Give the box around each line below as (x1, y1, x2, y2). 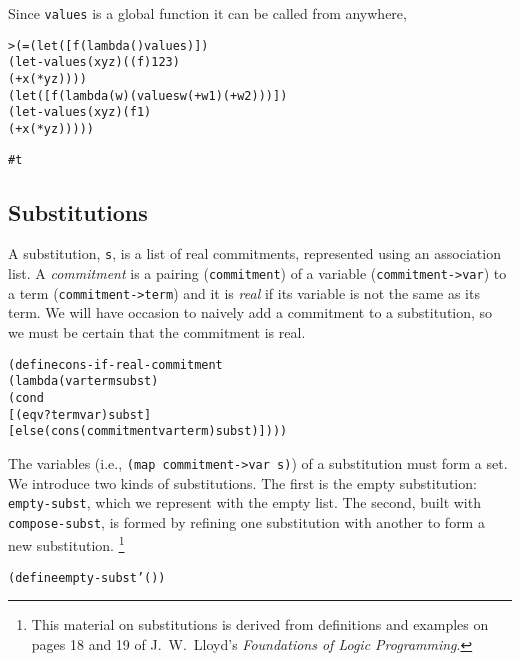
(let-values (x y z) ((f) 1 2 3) (8, 55, 180, 70)
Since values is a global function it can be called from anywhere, (8, 3, 407, 23)
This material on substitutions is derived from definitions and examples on (31, 614, 489, 635)
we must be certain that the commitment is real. (8, 322, 306, 343)
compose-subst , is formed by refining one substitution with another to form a (8, 511, 485, 532)
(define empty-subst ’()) (8, 570, 166, 585)
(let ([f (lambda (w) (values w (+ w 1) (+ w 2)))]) (8, 88, 288, 103)
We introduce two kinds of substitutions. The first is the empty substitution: (8, 472, 477, 493)
